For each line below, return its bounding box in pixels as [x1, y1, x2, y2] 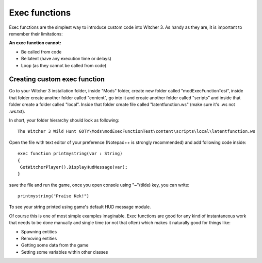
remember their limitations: [9, 31, 63, 36]
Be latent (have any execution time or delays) [21, 56, 112, 62]
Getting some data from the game [21, 242, 89, 248]
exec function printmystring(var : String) [17, 151, 123, 157]
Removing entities [21, 236, 57, 242]
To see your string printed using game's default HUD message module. [9, 204, 151, 210]
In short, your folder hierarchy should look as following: [9, 117, 119, 123]
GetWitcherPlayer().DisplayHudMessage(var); [20, 164, 128, 170]
